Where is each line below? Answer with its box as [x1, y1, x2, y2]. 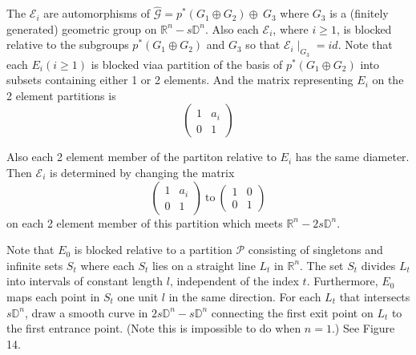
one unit [117, 288, 159, 305]
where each [80, 256, 135, 273]
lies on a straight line [151, 256, 256, 273]
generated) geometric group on [6, 20, 157, 37]
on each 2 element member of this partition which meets [6, 214, 283, 231]
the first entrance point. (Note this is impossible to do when [6, 320, 301, 337]
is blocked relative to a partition [74, 241, 232, 258]
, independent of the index [169, 272, 299, 289]
